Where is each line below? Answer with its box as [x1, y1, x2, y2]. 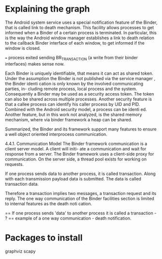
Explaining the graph [5, 3, 90, 15]
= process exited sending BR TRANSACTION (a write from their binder [5, 54, 138, 62]
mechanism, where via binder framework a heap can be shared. [5, 116, 133, 122]
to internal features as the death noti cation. [5, 200, 92, 207]
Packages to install [5, 232, 83, 243]
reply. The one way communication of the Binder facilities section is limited [5, 195, 155, 201]
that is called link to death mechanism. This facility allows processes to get [5, 24, 154, 30]
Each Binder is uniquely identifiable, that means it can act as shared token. [5, 70, 153, 76]
